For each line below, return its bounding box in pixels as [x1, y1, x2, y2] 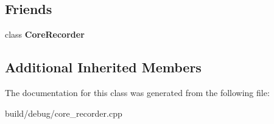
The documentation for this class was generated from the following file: [5, 86, 270, 98]
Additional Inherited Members [5, 58, 202, 77]
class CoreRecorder [5, 28, 85, 41]
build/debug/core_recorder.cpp [5, 106, 122, 119]
